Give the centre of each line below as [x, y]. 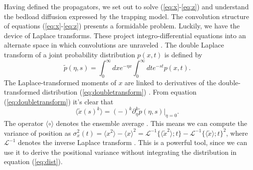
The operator [24, 123]
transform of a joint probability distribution [69, 54]
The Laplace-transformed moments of [60, 82]
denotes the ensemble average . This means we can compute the [151, 123]
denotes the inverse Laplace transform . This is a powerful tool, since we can [132, 142]
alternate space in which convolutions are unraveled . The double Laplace [114, 45]
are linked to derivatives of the [170, 82]
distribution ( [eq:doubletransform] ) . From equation [119, 92]
